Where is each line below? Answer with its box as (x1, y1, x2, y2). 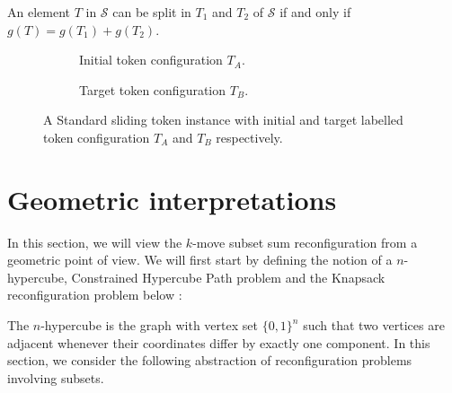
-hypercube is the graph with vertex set (40, 316, 258, 335)
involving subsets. (7, 368, 104, 387)
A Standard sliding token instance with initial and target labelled (43, 110, 403, 129)
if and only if (279, 3, 351, 21)
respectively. (216, 127, 283, 146)
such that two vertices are (303, 316, 445, 335)
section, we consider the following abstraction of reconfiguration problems (7, 351, 412, 370)
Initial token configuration (79, 50, 223, 69)
